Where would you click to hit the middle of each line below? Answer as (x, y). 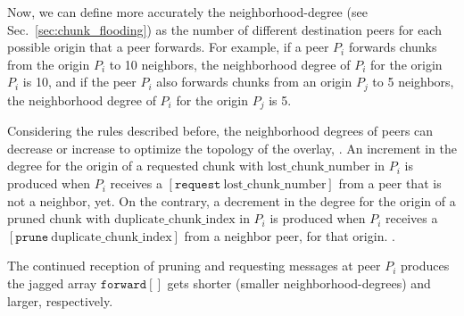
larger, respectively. (60, 300)
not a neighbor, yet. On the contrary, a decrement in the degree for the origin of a (232, 200)
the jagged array (52, 283)
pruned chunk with (59, 218)
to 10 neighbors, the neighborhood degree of (230, 64)
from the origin (49, 64)
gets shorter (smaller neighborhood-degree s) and (299, 283)
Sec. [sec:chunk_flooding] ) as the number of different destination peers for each (224, 29)
